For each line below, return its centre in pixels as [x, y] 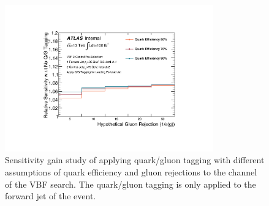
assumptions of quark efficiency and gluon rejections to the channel [131, 171]
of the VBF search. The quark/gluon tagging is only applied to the [131, 184]
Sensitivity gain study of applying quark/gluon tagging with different [135, 160]
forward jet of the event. [51, 196]
